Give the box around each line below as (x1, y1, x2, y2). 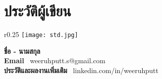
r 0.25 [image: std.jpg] (4, 29, 78, 39)
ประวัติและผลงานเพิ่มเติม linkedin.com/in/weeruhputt (4, 65, 159, 75)
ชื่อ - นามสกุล (4, 45, 41, 56)
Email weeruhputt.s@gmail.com (4, 55, 106, 66)
